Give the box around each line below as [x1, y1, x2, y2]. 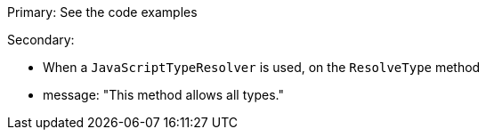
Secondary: [7, 32, 75, 47]
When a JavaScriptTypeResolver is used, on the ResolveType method [43, 60, 481, 75]
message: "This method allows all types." [43, 87, 284, 102]
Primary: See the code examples [7, 4, 198, 20]
